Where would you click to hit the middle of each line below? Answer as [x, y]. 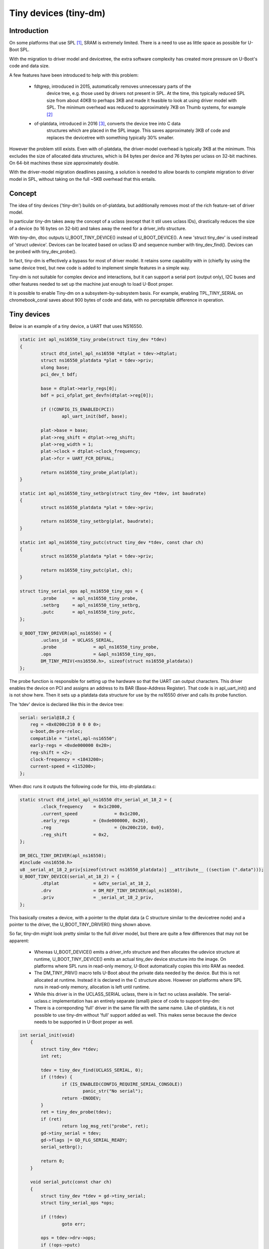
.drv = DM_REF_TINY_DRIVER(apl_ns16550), [112, 890]
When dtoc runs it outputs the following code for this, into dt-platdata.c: [83, 786]
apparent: [19, 940]
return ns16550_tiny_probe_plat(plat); [89, 472]
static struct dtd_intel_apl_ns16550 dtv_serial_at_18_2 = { [96, 800]
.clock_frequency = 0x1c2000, [81, 807]
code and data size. [29, 66]
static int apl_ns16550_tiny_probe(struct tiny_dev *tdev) [93, 339]
